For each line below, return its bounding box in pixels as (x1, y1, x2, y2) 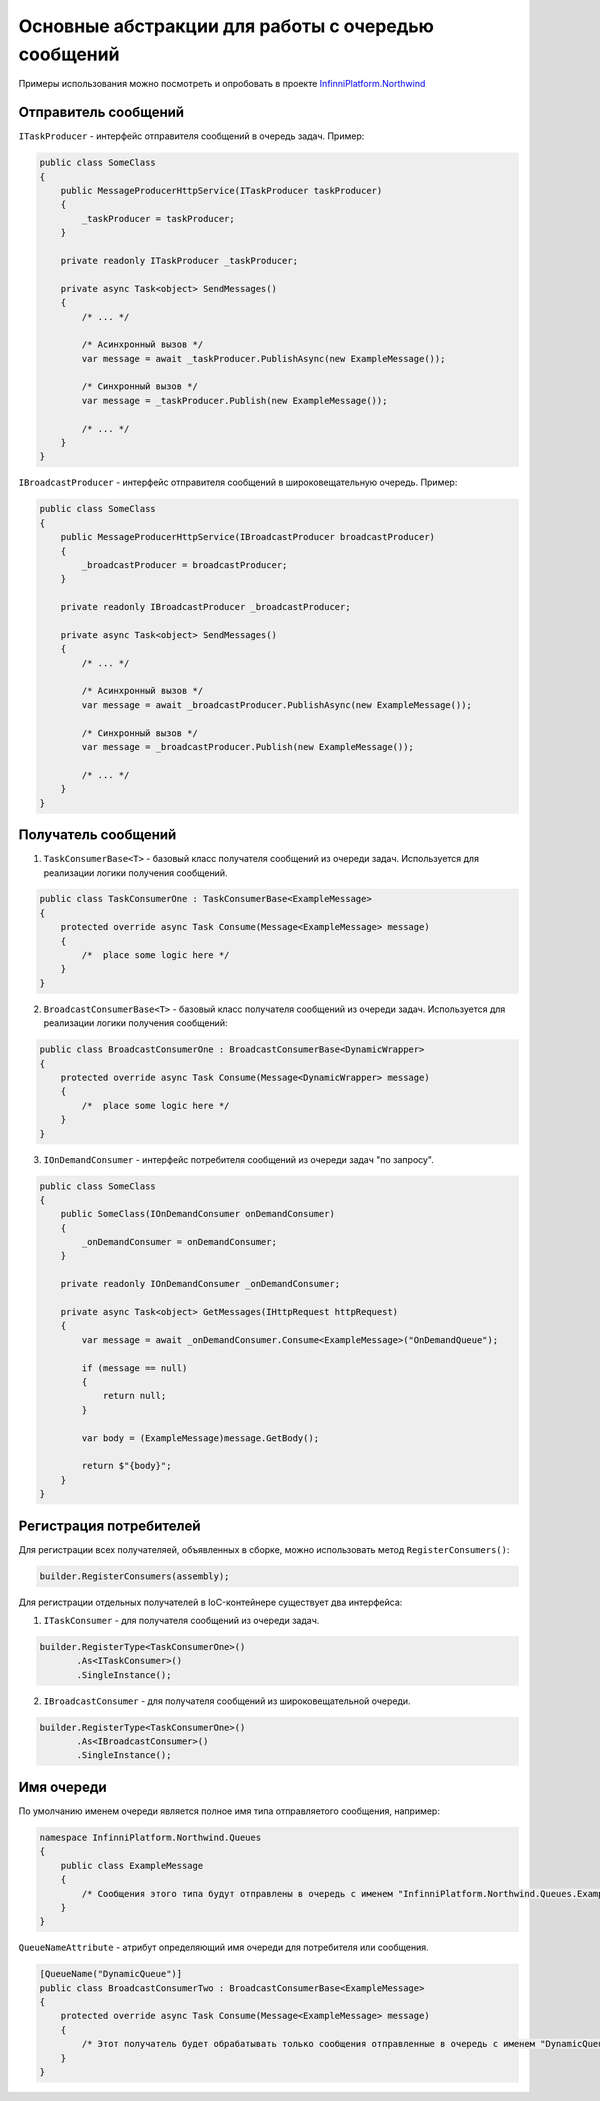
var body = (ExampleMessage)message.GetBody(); (81, 1432, 320, 1444)
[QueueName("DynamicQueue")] (39, 1968, 183, 1980)
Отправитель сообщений (18, 104, 185, 121)
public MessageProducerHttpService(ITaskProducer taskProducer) (60, 185, 383, 197)
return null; (102, 1390, 167, 1402)
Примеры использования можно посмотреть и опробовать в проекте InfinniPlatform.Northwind (18, 78, 426, 90)
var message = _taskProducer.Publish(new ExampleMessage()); (81, 395, 388, 406)
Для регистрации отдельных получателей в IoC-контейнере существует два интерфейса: (18, 1596, 403, 1608)
